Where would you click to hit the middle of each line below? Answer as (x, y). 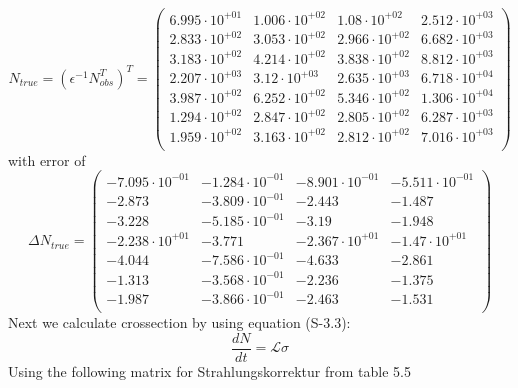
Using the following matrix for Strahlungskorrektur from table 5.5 (209, 370)
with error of (47, 159)
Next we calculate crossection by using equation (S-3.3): (179, 322)
